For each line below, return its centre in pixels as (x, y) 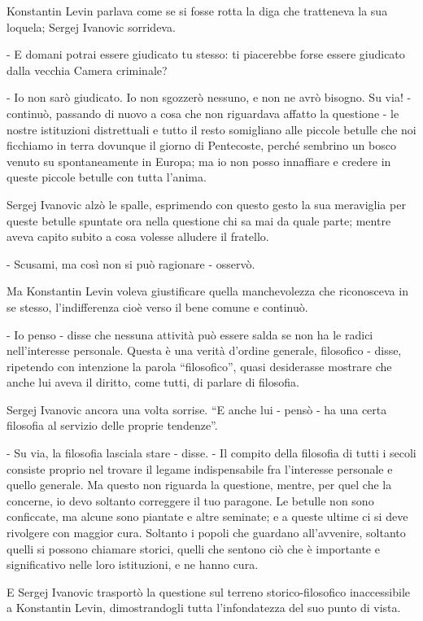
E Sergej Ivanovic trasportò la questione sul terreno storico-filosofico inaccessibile (209, 591)
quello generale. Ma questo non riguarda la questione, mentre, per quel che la (199, 485)
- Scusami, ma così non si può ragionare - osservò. (131, 263)
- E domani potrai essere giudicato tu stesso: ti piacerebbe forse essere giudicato (206, 54)
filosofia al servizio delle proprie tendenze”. (112, 425)
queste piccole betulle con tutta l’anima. (107, 177)
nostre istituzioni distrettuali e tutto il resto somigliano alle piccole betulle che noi (211, 129)
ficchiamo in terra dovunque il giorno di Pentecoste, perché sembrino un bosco (201, 145)
